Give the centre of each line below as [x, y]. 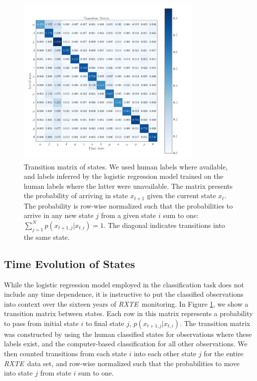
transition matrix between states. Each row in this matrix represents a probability [128, 313]
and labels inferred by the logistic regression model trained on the [124, 176]
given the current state [181, 195]
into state [19, 373]
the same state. [47, 237]
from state [56, 373]
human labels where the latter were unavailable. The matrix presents [128, 186]
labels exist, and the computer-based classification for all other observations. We [126, 344]
